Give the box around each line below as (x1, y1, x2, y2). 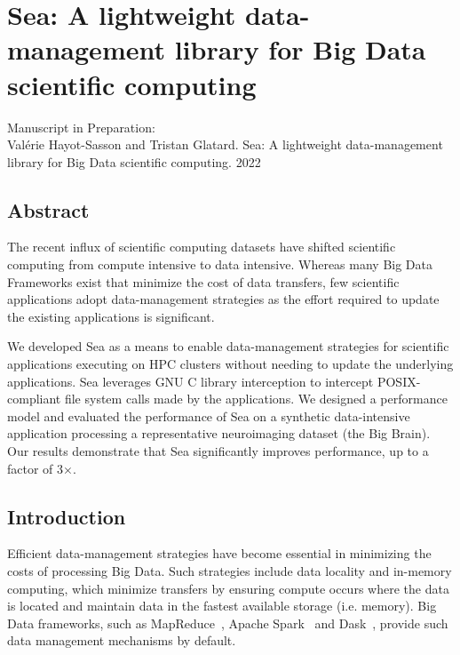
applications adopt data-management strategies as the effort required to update (7, 290, 440, 308)
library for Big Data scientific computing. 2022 (7, 152, 261, 171)
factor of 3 (7, 459, 64, 477)
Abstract (7, 196, 90, 223)
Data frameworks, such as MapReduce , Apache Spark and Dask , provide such (7, 613, 448, 632)
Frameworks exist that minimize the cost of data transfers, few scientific (7, 272, 400, 291)
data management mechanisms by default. (7, 631, 236, 650)
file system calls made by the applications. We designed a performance (64, 389, 448, 408)
